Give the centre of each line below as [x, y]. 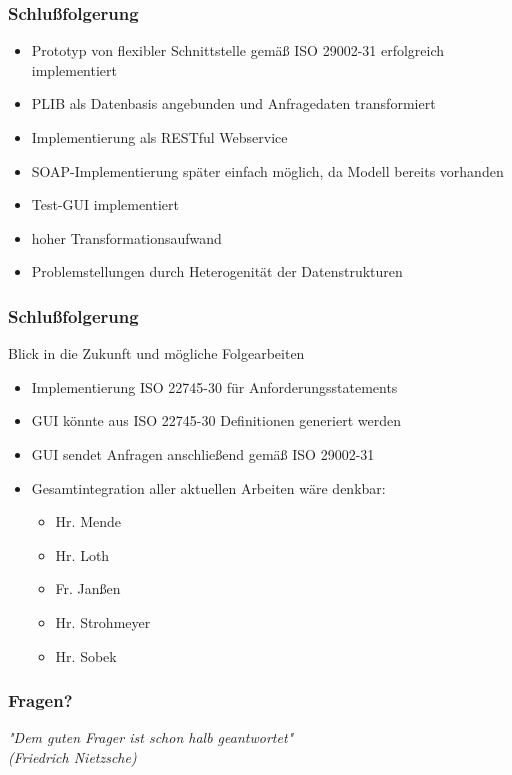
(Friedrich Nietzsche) [72, 756]
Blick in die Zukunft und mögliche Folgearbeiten [156, 353]
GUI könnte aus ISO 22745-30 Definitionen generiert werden [216, 420]
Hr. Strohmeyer [103, 621]
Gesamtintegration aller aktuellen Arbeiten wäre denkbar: [208, 487]
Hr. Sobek [86, 655]
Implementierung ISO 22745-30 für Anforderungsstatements [214, 386]
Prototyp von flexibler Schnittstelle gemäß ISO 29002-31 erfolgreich [238, 50]
